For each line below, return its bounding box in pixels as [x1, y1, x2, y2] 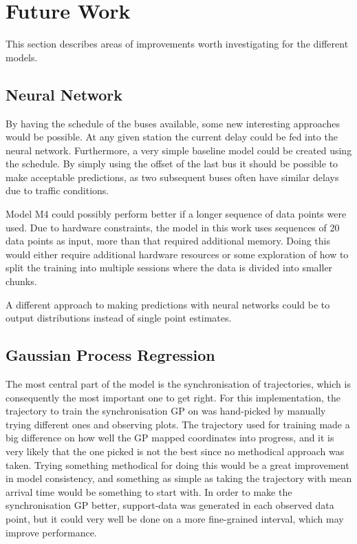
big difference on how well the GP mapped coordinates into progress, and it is [6, 430, 334, 445]
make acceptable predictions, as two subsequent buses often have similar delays [6, 169, 339, 184]
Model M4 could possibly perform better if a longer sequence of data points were [6, 207, 347, 221]
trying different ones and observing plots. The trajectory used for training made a [6, 417, 350, 431]
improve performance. [6, 525, 97, 539]
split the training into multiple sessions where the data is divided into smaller [6, 260, 333, 275]
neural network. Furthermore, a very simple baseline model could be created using [6, 143, 352, 157]
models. [6, 50, 38, 64]
